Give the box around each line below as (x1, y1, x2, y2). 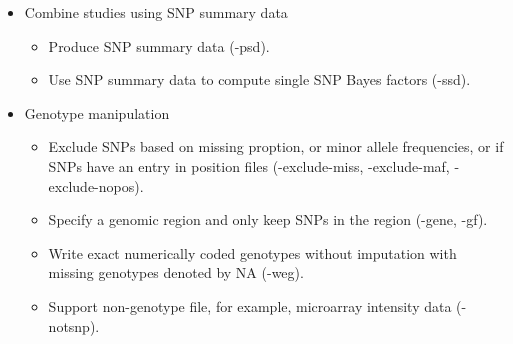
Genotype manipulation (24, 102, 170, 123)
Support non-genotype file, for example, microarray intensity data (48, 295, 452, 316)
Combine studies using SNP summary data (24, 2, 288, 22)
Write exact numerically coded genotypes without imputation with (48, 242, 457, 263)
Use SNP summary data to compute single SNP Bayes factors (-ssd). (48, 69, 471, 90)
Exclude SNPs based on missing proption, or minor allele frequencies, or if (48, 136, 504, 157)
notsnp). (48, 315, 100, 336)
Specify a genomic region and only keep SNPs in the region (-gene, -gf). (48, 209, 488, 230)
